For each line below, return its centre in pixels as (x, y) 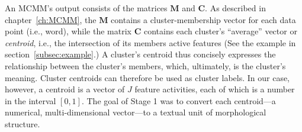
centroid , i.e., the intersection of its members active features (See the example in (150, 42)
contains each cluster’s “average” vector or (220, 31)
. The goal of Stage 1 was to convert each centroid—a (179, 100)
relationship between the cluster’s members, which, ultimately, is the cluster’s (145, 65)
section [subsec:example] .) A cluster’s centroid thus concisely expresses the (140, 54)
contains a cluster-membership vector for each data (203, 19)
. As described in (235, 8)
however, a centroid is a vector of (65, 89)
